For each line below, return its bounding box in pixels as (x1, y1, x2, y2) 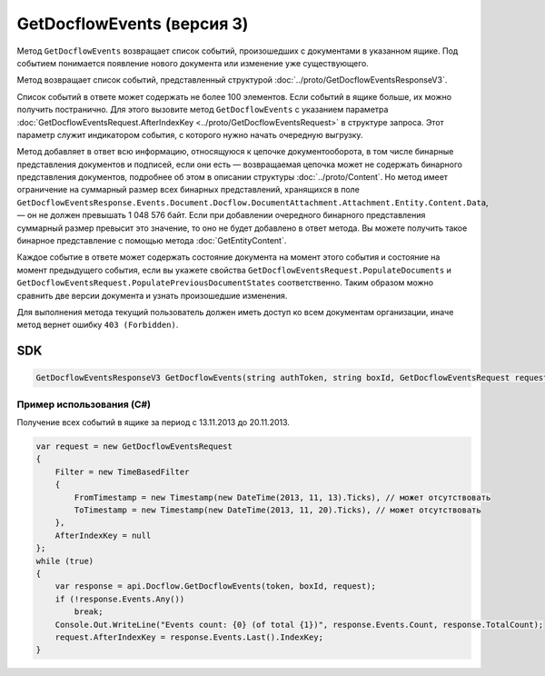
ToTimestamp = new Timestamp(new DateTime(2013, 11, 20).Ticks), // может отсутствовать (74, 505, 481, 515)
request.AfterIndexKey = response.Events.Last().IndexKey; (54, 631, 324, 642)
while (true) (35, 555, 94, 566)
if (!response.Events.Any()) (54, 593, 185, 604)
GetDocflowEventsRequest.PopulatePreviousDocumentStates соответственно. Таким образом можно (16, 277, 434, 288)
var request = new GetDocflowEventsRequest (35, 442, 233, 452)
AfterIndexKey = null (54, 530, 152, 541)
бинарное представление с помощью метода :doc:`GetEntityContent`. (16, 235, 287, 246)
